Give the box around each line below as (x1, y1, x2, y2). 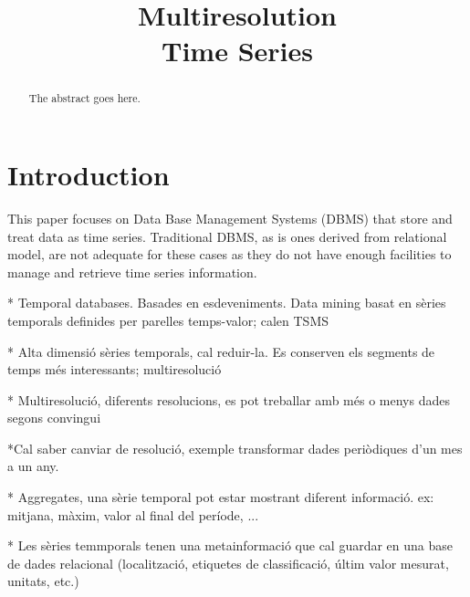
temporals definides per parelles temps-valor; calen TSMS (7, 310, 329, 330)
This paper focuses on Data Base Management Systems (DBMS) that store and (7, 208, 453, 227)
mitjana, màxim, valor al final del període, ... (7, 505, 259, 524)
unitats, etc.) (7, 571, 79, 591)
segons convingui (7, 408, 101, 427)
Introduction (7, 156, 170, 194)
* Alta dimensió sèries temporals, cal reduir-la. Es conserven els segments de (7, 341, 435, 361)
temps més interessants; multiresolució (7, 360, 222, 379)
